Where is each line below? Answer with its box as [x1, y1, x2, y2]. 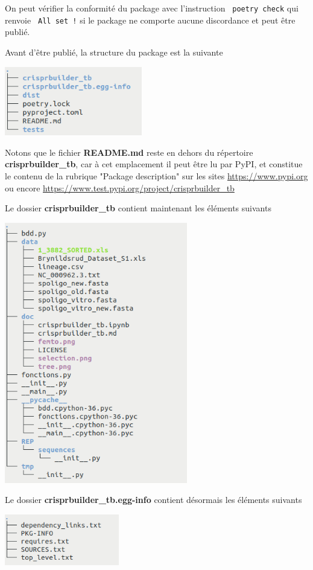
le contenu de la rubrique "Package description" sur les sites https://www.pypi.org [5, 170, 308, 182]
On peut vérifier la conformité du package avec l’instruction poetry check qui [5, 2, 299, 14]
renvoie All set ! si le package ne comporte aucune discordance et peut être [5, 13, 296, 26]
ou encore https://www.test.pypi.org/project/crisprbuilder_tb [5, 181, 235, 194]
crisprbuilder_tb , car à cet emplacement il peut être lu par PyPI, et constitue [5, 158, 303, 170]
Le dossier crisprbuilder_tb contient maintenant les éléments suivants [5, 202, 271, 214]
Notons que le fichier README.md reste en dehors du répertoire [5, 146, 253, 158]
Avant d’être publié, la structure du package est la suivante [5, 45, 223, 58]
